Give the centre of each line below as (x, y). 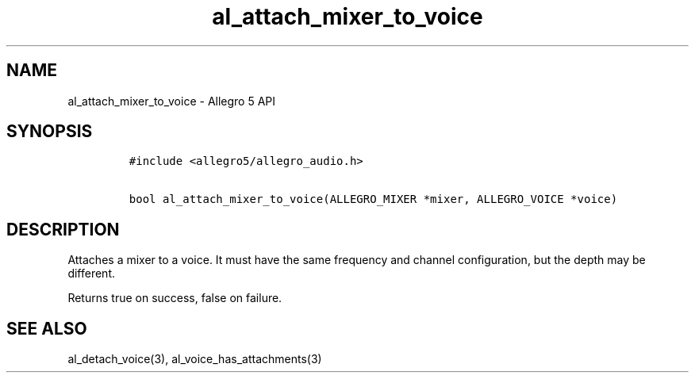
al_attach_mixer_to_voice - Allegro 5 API (172, 101)
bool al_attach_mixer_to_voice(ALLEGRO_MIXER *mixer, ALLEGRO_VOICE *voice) (373, 199)
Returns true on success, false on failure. (175, 298)
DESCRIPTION (63, 229)
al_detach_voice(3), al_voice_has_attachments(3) (195, 359)
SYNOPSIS (50, 132)
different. (92, 274)
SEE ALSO (47, 328)
